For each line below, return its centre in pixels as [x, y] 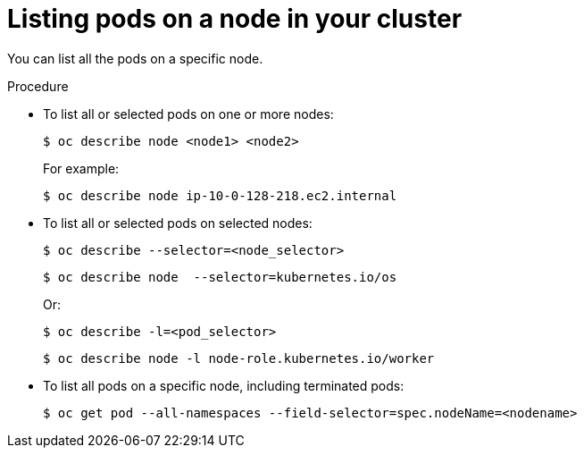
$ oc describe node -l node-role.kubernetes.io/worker [239, 358]
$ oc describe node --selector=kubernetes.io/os [220, 277]
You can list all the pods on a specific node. [135, 58]
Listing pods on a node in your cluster [235, 19]
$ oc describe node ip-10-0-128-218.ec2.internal [220, 195]
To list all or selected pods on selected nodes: [178, 223]
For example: [81, 168]
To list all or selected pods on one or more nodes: [188, 114]
